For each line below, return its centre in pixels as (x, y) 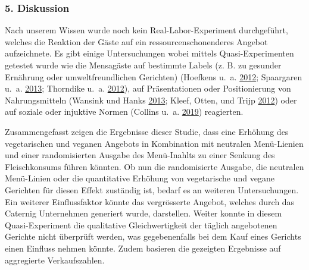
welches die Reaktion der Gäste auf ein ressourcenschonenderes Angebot (136, 41)
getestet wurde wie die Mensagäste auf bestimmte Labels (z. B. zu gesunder (143, 65)
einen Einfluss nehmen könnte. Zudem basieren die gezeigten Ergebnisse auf (143, 248)
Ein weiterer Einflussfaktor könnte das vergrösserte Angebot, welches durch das (150, 201)
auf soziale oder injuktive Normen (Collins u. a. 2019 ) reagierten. (124, 112)
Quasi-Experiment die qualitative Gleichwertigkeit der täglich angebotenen (141, 225)
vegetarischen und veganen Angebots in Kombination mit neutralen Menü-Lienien (154, 143)
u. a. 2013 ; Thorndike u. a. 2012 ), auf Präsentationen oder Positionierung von (148, 88)
